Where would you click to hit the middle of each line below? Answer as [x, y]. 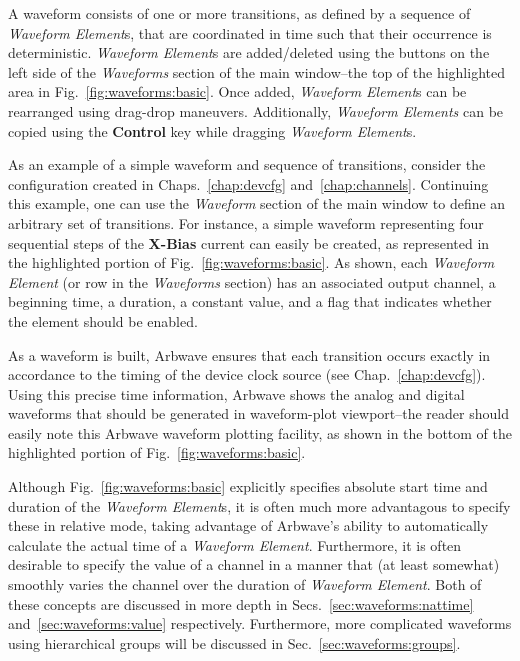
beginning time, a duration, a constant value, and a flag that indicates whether [250, 301]
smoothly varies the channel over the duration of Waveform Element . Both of [245, 584]
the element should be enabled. [103, 320]
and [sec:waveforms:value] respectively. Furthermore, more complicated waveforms [260, 623]
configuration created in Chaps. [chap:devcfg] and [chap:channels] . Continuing [248, 183]
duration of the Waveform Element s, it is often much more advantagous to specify [259, 505]
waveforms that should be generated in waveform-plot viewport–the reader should [258, 413]
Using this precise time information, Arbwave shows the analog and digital [236, 393]
